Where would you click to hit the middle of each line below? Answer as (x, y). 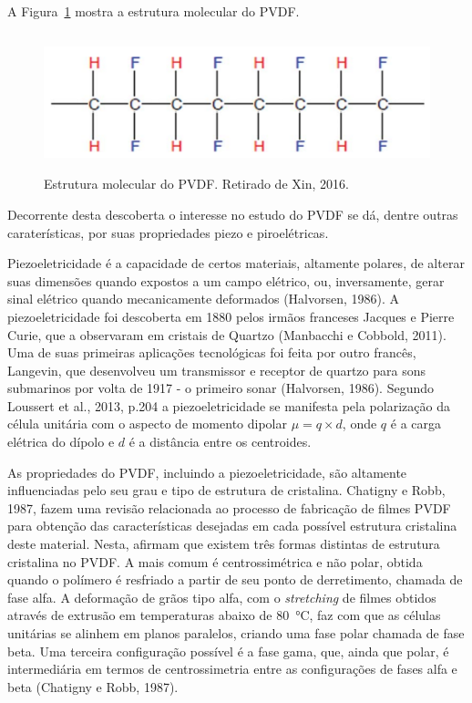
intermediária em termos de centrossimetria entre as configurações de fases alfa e (232, 669)
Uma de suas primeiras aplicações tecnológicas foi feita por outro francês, (212, 352)
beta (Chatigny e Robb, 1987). (93, 686)
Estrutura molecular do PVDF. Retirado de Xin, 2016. (196, 184)
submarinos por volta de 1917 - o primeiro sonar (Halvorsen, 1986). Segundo (221, 388)
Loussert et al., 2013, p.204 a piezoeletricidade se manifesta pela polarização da (229, 405)
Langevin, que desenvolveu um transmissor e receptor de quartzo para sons (216, 370)
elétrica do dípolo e (61, 442)
